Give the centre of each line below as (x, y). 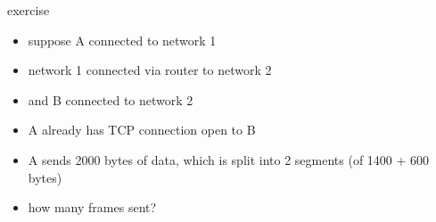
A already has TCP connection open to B (142, 130)
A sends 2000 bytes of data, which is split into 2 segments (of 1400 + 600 (229, 159)
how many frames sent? (92, 207)
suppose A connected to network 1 (122, 40)
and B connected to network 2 (111, 99)
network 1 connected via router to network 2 (150, 70)
